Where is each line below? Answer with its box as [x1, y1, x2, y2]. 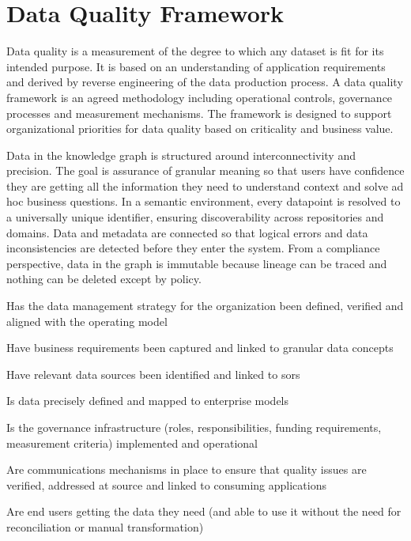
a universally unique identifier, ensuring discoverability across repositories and [6, 209, 384, 225]
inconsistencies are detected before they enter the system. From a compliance [6, 240, 380, 256]
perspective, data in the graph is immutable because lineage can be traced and [6, 255, 387, 271]
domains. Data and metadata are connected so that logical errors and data [6, 224, 368, 240]
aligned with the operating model [6, 312, 168, 329]
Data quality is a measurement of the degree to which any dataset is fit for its [6, 43, 384, 59]
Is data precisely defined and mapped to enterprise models [6, 392, 289, 409]
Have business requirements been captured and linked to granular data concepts [6, 339, 394, 356]
